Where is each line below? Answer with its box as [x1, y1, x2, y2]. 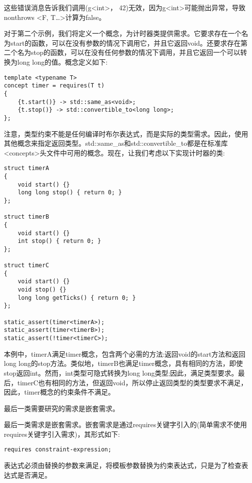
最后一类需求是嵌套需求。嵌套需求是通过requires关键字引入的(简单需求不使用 [4, 419, 247, 430]
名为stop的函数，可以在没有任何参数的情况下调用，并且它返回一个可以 [17, 47, 240, 57]
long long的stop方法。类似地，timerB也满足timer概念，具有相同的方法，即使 [4, 358, 243, 368]
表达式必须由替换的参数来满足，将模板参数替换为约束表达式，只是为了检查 [4, 460, 241, 470]
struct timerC [4, 262, 49, 269]
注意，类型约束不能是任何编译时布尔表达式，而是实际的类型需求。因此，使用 [4, 128, 248, 138]
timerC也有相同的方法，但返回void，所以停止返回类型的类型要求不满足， [17, 377, 248, 387]
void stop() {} [17, 286, 66, 293]
